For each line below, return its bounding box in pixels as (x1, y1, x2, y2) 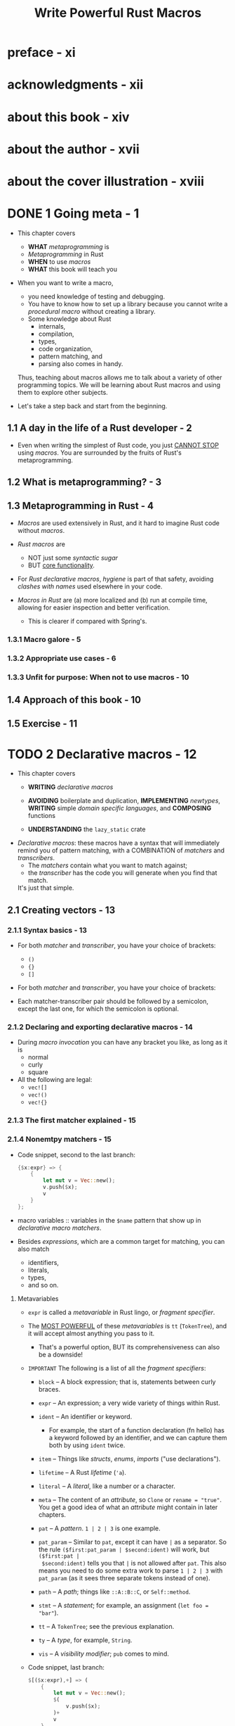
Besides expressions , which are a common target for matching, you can (17, 1237, 225, 1245)
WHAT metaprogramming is (27, 242, 110, 251)
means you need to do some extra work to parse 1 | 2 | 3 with (38, 1566, 223, 1575)
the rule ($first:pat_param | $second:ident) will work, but (38, 1545, 210, 1554)
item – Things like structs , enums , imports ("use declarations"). (38, 1454, 221, 1463)
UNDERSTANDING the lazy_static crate (27, 825, 146, 833)
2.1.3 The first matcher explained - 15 (7, 1116, 137, 1126)
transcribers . (17, 854, 55, 862)
